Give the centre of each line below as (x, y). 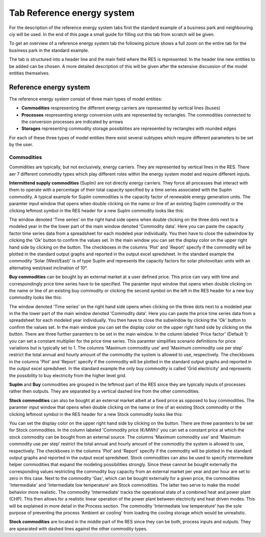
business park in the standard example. (49, 50)
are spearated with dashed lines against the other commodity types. (78, 529)
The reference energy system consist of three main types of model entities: (86, 99)
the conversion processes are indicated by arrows (72, 122)
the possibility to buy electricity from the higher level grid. (68, 375)
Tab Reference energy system (72, 13)
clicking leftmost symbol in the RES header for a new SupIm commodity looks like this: (97, 210)
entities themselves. (30, 73)
